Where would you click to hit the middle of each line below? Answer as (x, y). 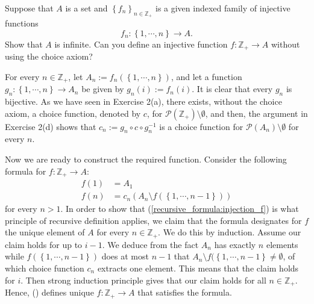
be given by (103, 89)
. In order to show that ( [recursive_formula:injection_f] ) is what (180, 209)
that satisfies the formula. (185, 292)
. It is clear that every (232, 89)
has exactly (235, 244)
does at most (125, 256)
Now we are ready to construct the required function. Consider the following (146, 159)
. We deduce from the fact (150, 244)
